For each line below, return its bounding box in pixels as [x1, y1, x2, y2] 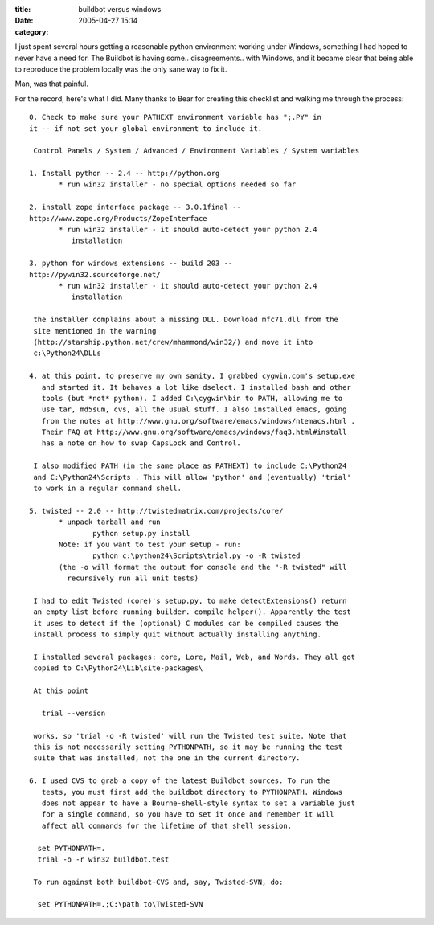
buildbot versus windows [78, 5, 162, 14]
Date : [14, 16, 34, 26]
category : [14, 27, 49, 36]
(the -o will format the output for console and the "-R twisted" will [59, 563, 347, 571]
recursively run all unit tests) [67, 574, 199, 583]
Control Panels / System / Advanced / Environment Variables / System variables [33, 146, 360, 156]
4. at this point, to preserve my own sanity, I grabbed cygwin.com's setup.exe [29, 371, 356, 381]
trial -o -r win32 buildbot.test [37, 854, 170, 864]
